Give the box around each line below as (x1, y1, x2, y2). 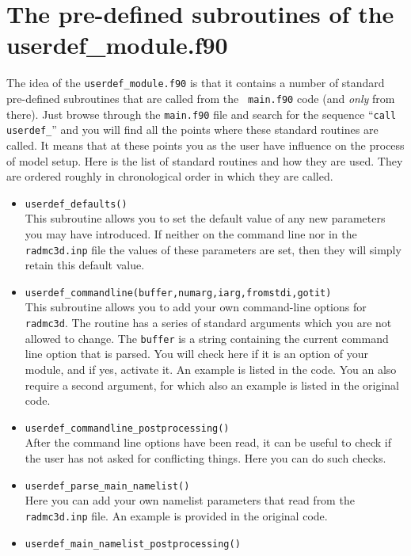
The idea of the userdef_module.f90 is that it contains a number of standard (6, 74, 385, 91)
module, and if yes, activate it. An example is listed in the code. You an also (25, 360, 397, 377)
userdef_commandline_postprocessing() (25, 422, 230, 434)
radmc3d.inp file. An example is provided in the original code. (25, 507, 328, 524)
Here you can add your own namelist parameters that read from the (25, 492, 355, 508)
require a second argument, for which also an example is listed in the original (25, 376, 400, 393)
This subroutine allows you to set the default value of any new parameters (25, 210, 386, 227)
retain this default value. (25, 257, 145, 273)
